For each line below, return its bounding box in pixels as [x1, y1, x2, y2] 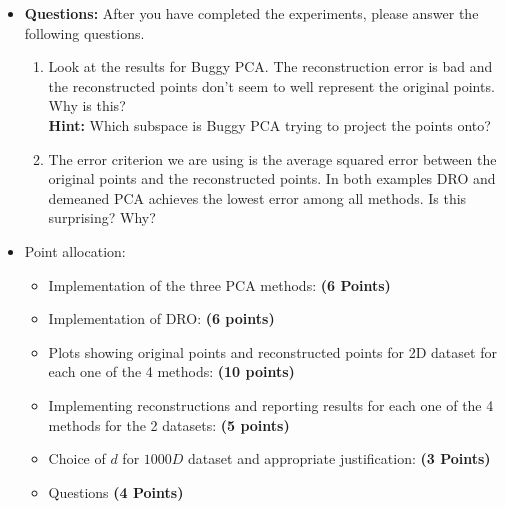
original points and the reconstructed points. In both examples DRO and [48, 168, 496, 189]
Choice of [48, 448, 106, 469]
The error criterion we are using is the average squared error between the [48, 148, 497, 169]
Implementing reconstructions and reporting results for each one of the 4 [48, 394, 494, 415]
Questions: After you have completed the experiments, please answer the [24, 3, 479, 23]
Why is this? [48, 95, 126, 116]
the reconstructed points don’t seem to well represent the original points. [48, 75, 495, 96]
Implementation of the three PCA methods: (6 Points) [48, 274, 391, 295]
